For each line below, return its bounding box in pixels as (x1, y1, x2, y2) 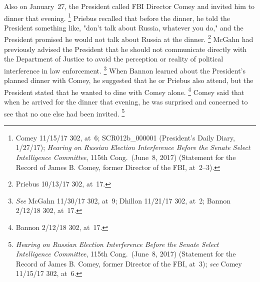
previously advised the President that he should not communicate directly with (4, 43, 247, 54)
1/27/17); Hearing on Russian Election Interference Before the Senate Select (15, 142, 250, 152)
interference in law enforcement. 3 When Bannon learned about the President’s (4, 63, 245, 75)
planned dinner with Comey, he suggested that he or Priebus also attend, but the (4, 75, 253, 85)
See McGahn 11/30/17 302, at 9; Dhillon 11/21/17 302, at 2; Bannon (15, 195, 231, 205)
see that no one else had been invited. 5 (4, 106, 125, 118)
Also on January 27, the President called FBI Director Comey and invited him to (4, 1, 255, 11)
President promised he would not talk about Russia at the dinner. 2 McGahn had (4, 32, 253, 44)
